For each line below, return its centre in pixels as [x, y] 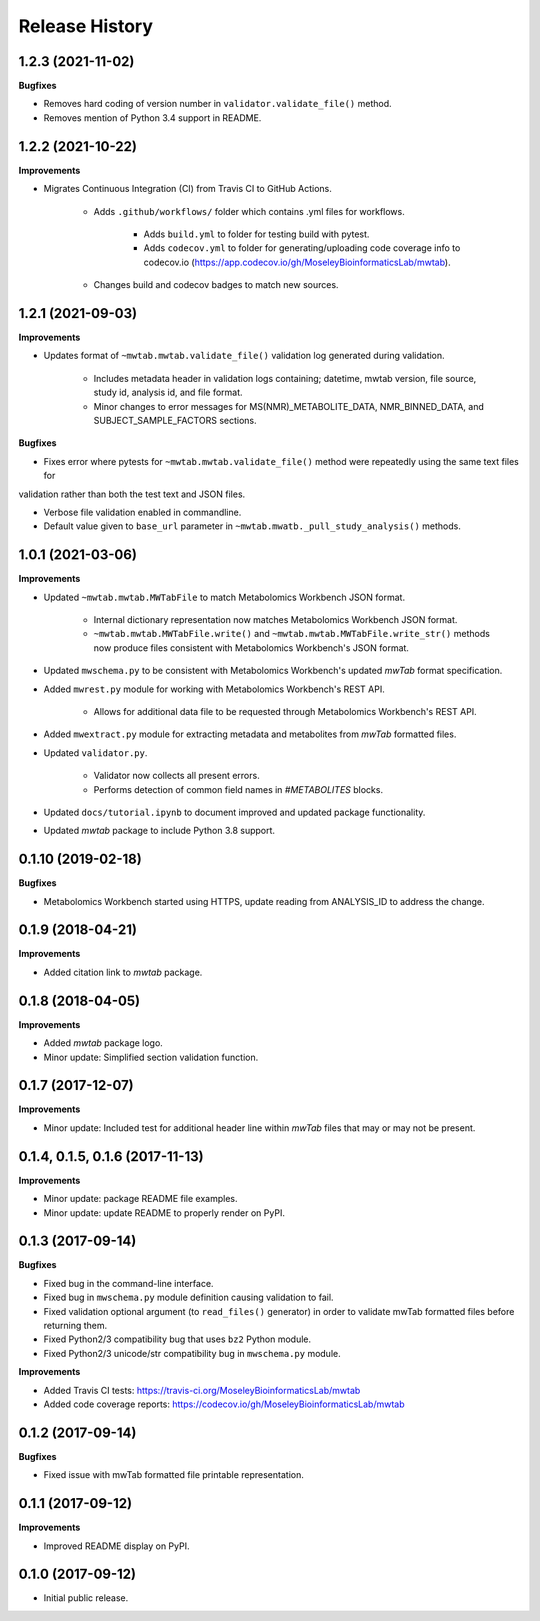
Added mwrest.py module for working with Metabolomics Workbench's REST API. [214, 689]
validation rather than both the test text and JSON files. [132, 494]
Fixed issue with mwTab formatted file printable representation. [173, 1475]
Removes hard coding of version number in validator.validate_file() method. [217, 104]
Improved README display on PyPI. [116, 1546]
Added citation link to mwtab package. [123, 972]
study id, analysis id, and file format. [168, 392]
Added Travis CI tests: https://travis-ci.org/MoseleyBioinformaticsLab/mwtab [202, 1390]
